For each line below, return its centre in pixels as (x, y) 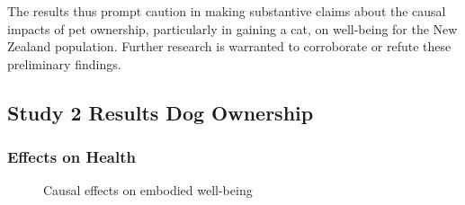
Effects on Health (72, 157)
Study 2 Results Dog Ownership (161, 112)
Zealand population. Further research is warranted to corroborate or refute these (229, 46)
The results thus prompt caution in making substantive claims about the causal (227, 11)
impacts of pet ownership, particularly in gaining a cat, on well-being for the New (232, 28)
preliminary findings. (64, 63)
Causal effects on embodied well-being (148, 190)
